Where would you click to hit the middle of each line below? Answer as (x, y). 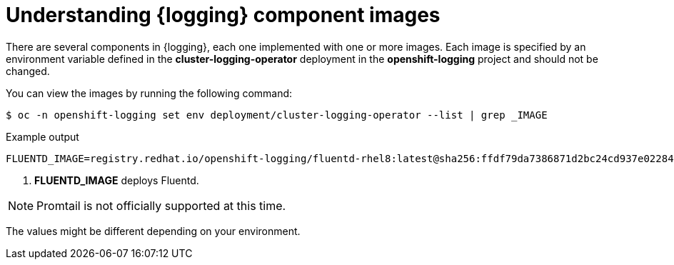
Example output (42, 136)
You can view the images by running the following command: (149, 93)
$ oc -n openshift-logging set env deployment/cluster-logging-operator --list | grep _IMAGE (277, 115)
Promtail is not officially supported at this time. (161, 205)
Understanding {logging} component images (223, 15)
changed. (28, 71)
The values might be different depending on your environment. (153, 231)
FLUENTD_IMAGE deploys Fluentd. (117, 180)
